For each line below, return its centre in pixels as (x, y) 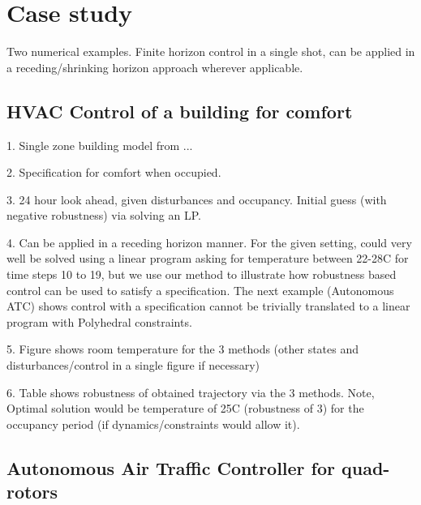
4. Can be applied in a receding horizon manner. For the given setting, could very (209, 242)
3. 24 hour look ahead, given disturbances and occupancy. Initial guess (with (197, 199)
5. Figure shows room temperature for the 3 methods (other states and (183, 349)
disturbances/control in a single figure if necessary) (133, 365)
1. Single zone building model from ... (100, 145)
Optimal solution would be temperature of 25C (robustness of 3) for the (185, 408)
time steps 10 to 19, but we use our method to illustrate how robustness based (202, 274)
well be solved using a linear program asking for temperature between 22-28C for (208, 258)
